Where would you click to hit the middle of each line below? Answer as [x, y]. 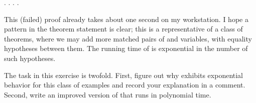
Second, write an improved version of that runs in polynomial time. [108, 94]
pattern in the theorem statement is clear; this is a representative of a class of [123, 29]
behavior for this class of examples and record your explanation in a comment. [125, 85]
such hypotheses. [30, 58]
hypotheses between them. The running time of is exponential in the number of [126, 48]
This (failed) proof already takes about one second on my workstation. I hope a [126, 19]
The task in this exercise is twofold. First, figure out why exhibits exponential [123, 75]
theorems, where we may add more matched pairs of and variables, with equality [128, 38]
